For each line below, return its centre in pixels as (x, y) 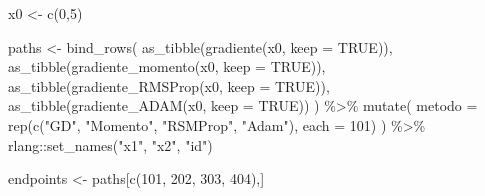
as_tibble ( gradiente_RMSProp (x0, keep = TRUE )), (169, 85)
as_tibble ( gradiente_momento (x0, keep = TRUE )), (167, 66)
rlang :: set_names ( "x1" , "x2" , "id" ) (110, 144)
